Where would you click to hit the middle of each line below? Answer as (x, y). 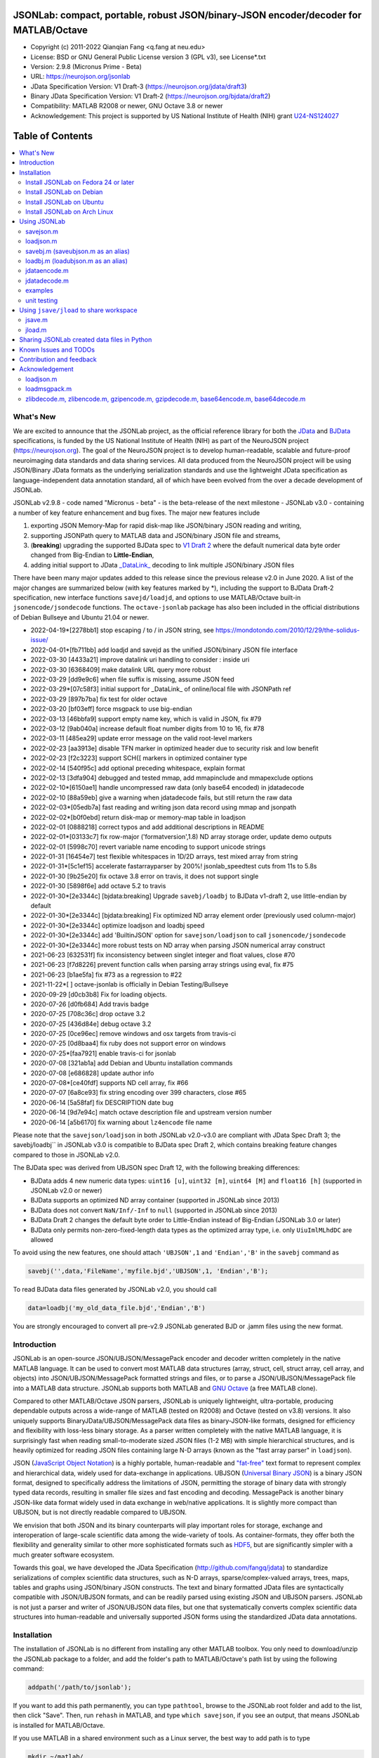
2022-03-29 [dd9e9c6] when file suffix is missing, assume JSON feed (132, 679)
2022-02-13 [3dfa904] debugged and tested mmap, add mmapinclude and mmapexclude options (172, 778)
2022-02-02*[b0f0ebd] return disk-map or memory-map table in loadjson (138, 817)
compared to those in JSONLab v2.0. (67, 1155)
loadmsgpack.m (49, 389)
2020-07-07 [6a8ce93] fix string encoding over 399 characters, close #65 (139, 1093)
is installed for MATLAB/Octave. (59, 1725)
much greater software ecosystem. (64, 1555)
